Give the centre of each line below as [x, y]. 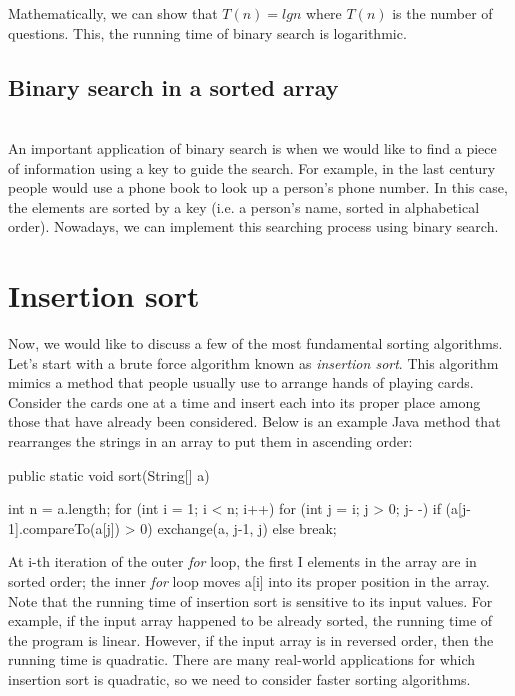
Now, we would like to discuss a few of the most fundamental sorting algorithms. [255, 343]
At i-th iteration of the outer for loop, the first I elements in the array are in [242, 561]
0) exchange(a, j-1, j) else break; [238, 527]
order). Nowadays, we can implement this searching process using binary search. [253, 226]
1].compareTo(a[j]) [64, 527]
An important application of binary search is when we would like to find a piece [252, 147]
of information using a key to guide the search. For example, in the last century [252, 167]
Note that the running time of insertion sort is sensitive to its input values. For [250, 600]
